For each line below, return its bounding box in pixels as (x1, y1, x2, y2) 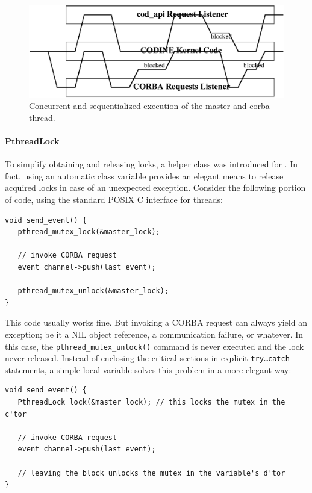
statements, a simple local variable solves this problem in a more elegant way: (5, 363, 292, 376)
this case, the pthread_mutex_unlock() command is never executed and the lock (5, 340, 304, 352)
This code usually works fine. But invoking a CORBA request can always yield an (5, 316, 307, 329)
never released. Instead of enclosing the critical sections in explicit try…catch (5, 352, 290, 364)
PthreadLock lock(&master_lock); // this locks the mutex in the (17, 398, 285, 406)
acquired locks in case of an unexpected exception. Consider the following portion (5, 181, 306, 194)
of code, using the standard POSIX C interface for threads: (5, 193, 223, 205)
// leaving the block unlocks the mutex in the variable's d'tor (17, 468, 285, 477)
